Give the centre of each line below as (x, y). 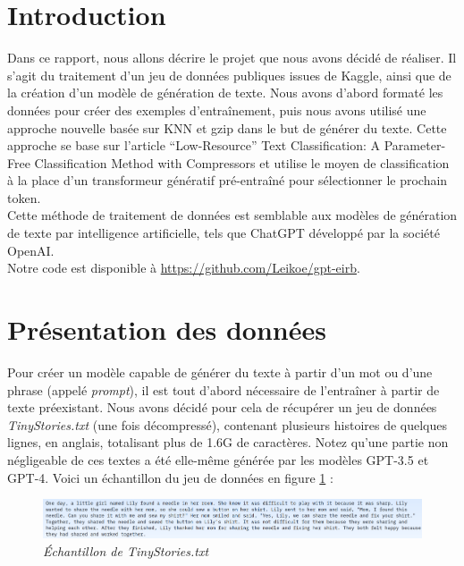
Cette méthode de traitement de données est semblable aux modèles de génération (232, 215)
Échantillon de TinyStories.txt (126, 550)
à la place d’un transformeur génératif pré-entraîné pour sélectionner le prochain (228, 180)
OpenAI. (31, 250)
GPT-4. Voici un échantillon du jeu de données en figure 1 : (170, 477)
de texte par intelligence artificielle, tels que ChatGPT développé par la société (224, 233)
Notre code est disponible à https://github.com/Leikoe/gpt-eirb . (184, 268)
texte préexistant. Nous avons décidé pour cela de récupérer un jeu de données (222, 407)
